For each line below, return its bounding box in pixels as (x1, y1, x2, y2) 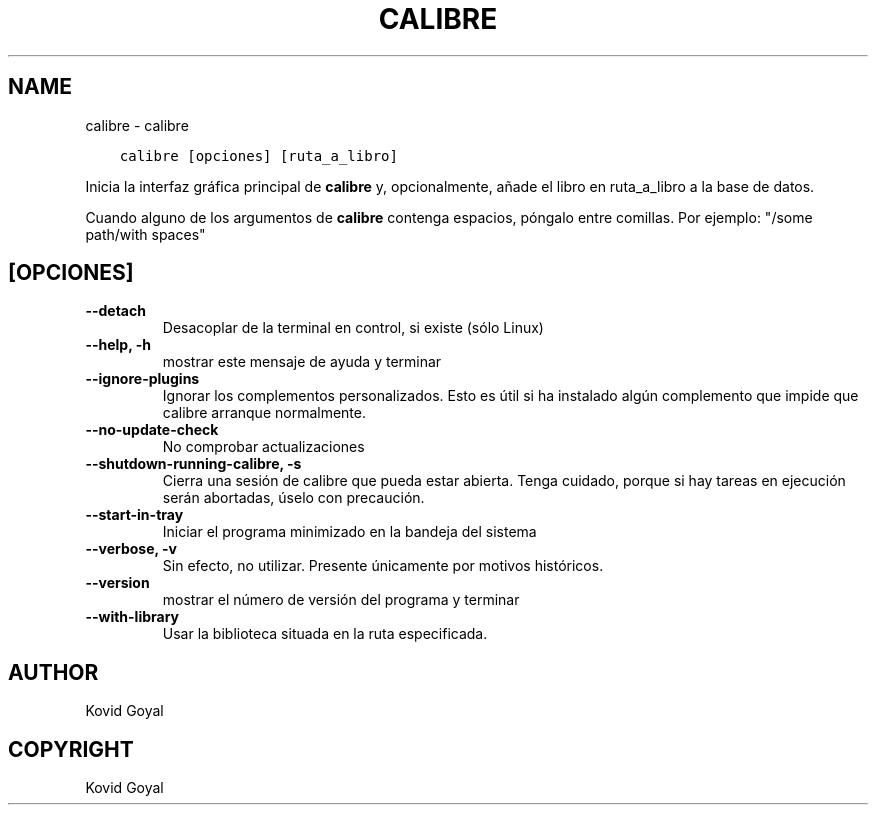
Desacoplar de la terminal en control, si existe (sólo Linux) (162, 319, 544, 337)
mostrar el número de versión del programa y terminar (162, 591, 520, 609)
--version (85, 574, 150, 592)
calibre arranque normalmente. (162, 404, 366, 422)
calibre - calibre (85, 116, 189, 134)
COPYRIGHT (8, 736, 134, 762)
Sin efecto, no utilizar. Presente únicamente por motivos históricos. (162, 557, 604, 575)
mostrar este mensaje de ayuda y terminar (162, 353, 442, 371)
